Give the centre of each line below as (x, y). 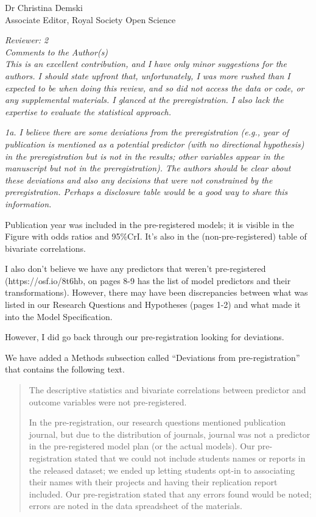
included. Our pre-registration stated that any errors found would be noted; (170, 494)
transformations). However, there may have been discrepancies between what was (156, 292)
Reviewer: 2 (27, 40)
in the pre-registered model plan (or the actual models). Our (142, 446)
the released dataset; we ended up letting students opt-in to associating (162, 470)
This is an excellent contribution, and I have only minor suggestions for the (146, 64)
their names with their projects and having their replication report (153, 482)
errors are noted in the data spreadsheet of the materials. (135, 506)
